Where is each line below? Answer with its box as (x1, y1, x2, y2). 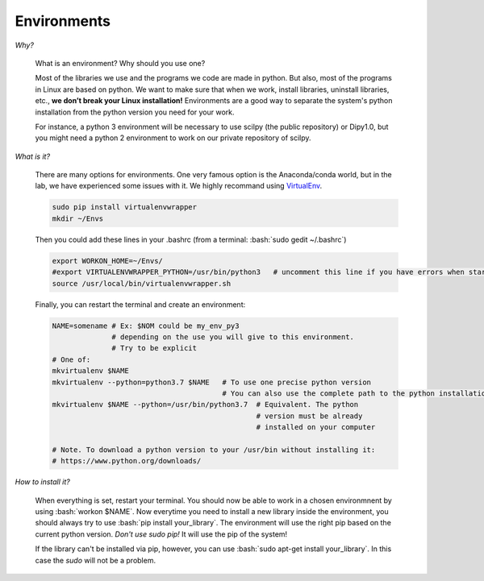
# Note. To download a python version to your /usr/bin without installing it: (52, 445, 376, 454)
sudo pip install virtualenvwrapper (52, 202, 198, 212)
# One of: (52, 355, 91, 364)
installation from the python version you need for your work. (35, 107, 235, 117)
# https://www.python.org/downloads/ (52, 456, 202, 466)
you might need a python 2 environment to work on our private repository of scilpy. (35, 133, 311, 143)
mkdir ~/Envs (52, 214, 104, 223)
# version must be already (256, 411, 363, 421)
